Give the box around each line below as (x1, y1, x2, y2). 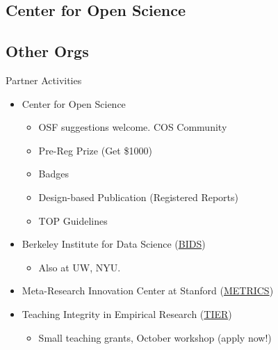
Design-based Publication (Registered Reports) (38, 189, 238, 204)
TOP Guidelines (38, 213, 108, 228)
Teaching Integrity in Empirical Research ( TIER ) (22, 306, 232, 321)
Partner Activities (6, 72, 82, 87)
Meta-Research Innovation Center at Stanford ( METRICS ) (22, 283, 274, 298)
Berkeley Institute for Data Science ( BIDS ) (22, 237, 206, 251)
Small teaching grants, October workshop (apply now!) (38, 330, 272, 344)
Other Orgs (6, 40, 89, 62)
